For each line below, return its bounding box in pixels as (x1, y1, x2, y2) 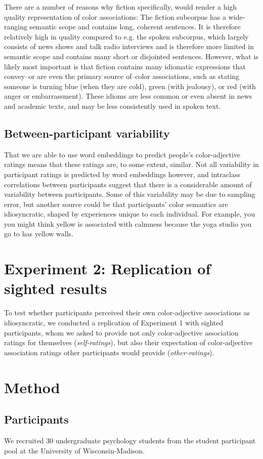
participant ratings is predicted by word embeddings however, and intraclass (4, 169, 240, 179)
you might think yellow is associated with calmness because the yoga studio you (4, 218, 252, 229)
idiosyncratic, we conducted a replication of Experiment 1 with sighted (4, 317, 224, 327)
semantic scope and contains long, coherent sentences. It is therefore (29, 21, 241, 32)
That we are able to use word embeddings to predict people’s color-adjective (4, 149, 241, 159)
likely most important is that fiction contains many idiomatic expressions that (4, 61, 246, 71)
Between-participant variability (4, 125, 170, 141)
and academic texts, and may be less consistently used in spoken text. (4, 100, 221, 111)
